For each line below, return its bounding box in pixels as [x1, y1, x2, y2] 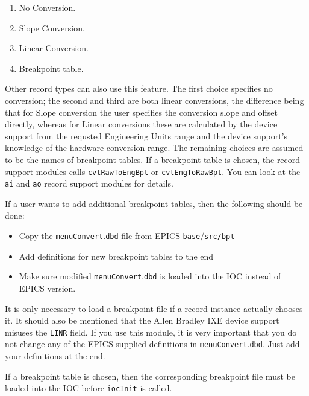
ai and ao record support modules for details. [5, 177, 173, 190]
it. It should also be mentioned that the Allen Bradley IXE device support [5, 314, 279, 327]
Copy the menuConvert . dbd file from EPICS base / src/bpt [19, 229, 235, 242]
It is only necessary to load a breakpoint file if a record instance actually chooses [5, 302, 303, 315]
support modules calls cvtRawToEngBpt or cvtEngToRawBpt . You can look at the [5, 165, 301, 177]
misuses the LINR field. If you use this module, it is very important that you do [5, 325, 297, 338]
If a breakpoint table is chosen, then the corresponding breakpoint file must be [5, 369, 295, 382]
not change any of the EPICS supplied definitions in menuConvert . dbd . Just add [5, 337, 300, 350]
